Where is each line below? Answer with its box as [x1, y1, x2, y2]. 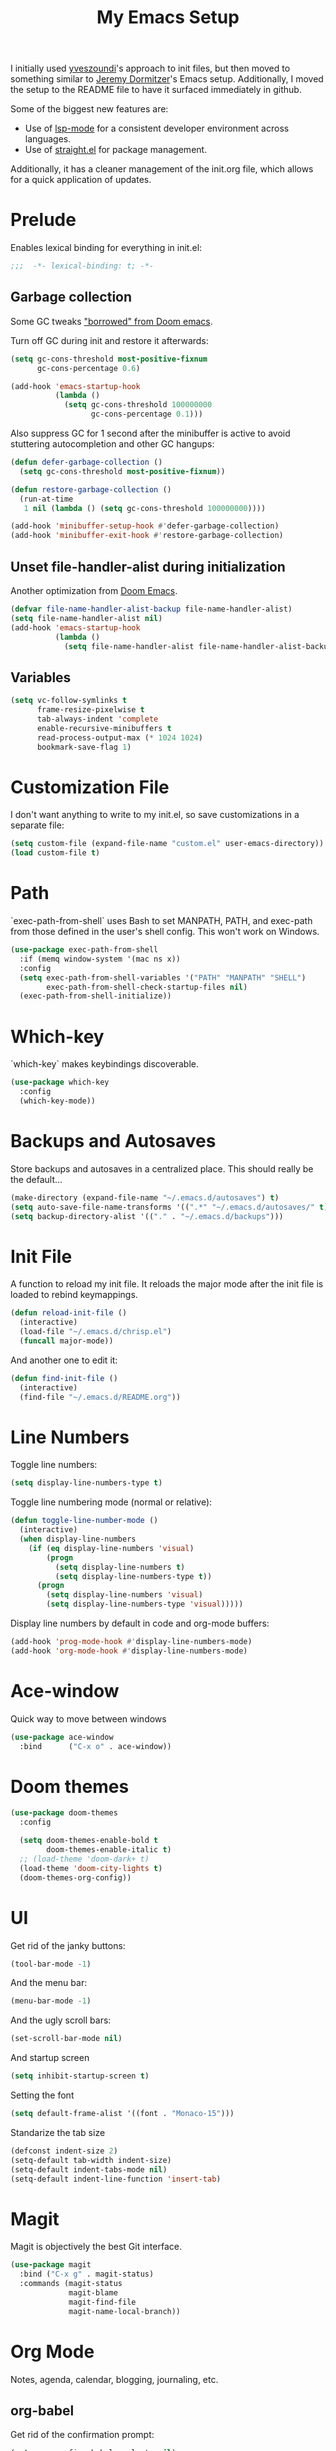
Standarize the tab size [10, 2126, 106, 2138]
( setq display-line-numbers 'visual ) [46, 1590, 203, 1600]
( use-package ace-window [10, 1732, 114, 1742]
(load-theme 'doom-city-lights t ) [19, 1863, 163, 1873]
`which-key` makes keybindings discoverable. [10, 1058, 200, 1070]
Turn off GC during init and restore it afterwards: [10, 334, 209, 346]
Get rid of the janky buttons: [10, 1939, 126, 1951]
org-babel [10, 2402, 75, 2419]
